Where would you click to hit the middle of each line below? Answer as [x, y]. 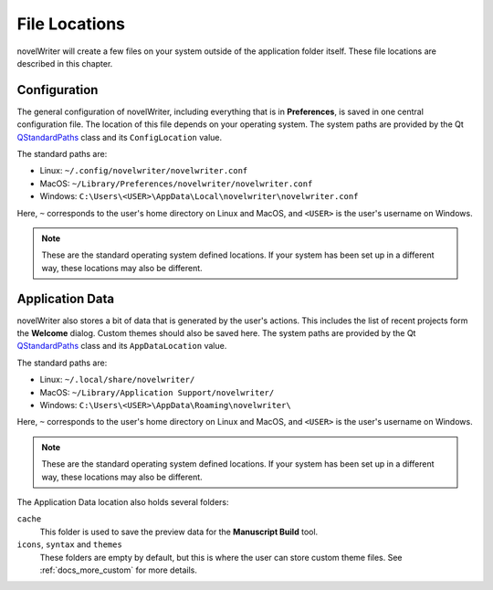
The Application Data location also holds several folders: [123, 501]
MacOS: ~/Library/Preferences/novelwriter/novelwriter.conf [176, 184]
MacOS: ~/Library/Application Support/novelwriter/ [157, 392]
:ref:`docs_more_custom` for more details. [119, 570]
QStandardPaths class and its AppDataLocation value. [122, 346]
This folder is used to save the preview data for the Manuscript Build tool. [179, 532]
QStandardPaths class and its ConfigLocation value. [120, 137]
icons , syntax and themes [69, 544]
